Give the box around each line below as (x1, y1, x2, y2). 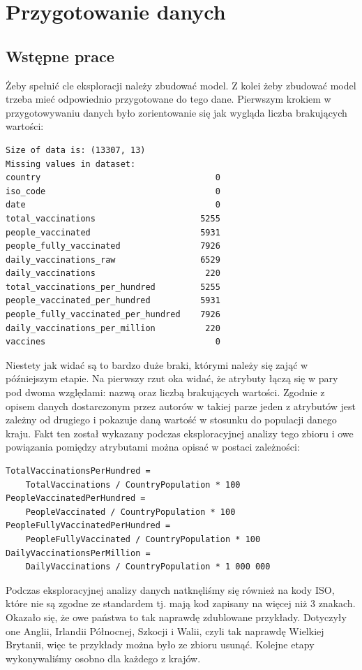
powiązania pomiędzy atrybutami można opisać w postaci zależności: (6, 439, 300, 454)
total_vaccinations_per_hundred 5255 (6, 282, 220, 292)
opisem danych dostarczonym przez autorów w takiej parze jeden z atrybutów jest (6, 398, 356, 413)
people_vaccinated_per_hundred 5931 (6, 296, 220, 306)
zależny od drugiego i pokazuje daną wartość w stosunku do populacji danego (6, 412, 337, 427)
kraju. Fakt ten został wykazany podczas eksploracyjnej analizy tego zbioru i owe (6, 425, 354, 440)
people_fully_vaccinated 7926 (6, 241, 220, 252)
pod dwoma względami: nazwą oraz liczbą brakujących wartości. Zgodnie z (6, 385, 325, 400)
